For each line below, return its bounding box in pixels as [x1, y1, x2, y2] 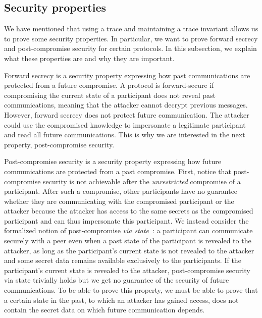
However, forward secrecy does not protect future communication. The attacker [4, 109, 249, 120]
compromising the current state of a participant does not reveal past [4, 89, 216, 100]
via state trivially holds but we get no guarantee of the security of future [4, 275, 229, 285]
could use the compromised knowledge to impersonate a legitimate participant [4, 119, 246, 130]
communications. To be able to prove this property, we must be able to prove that [4, 285, 258, 295]
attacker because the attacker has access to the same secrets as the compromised [4, 205, 253, 216]
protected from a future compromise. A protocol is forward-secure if [4, 80, 214, 90]
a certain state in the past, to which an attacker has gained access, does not [4, 294, 239, 305]
